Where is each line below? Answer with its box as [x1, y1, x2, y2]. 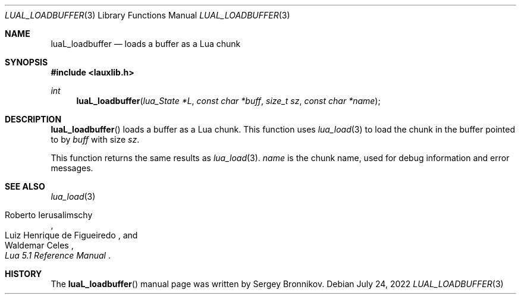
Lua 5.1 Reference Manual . [5, 250, 111, 260]
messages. [51, 163, 93, 173]
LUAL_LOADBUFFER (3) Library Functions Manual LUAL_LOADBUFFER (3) [5, 10, 290, 20]
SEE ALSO [5, 181, 45, 191]
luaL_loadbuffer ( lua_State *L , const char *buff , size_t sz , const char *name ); [76, 96, 381, 106]
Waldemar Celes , [5, 240, 74, 250]
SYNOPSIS [5, 57, 48, 67]
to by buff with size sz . [51, 134, 140, 144]
